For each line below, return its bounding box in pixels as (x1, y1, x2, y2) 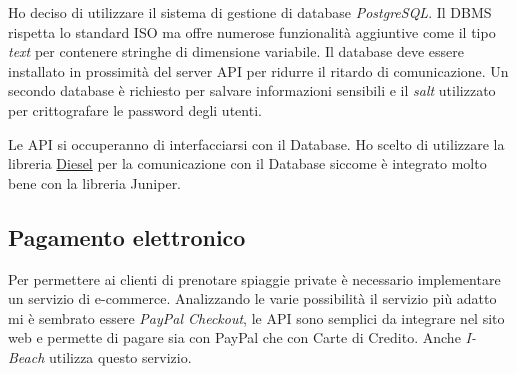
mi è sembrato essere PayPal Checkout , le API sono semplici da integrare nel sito (8, 307, 505, 328)
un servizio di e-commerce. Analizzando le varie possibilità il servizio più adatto (8, 288, 497, 309)
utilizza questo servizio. (49, 346, 192, 367)
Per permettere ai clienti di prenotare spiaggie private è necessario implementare (8, 268, 501, 289)
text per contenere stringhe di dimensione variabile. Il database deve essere (8, 41, 464, 62)
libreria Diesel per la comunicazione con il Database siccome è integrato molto (8, 153, 487, 174)
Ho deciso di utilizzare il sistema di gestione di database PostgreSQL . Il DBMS (8, 2, 492, 22)
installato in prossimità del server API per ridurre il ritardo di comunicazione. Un (8, 60, 509, 81)
